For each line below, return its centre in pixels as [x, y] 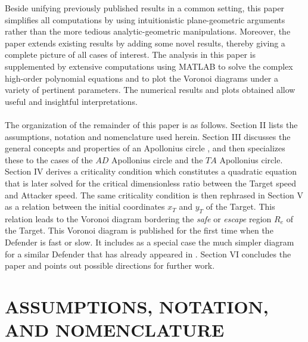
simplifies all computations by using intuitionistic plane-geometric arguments [145, 19]
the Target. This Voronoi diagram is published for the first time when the [139, 230]
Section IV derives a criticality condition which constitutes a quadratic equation [151, 171]
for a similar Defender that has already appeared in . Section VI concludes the [148, 254]
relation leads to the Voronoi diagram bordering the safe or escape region [138, 218]
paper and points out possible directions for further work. [110, 265]
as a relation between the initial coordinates [85, 206]
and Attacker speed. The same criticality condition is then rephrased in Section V [154, 195]
